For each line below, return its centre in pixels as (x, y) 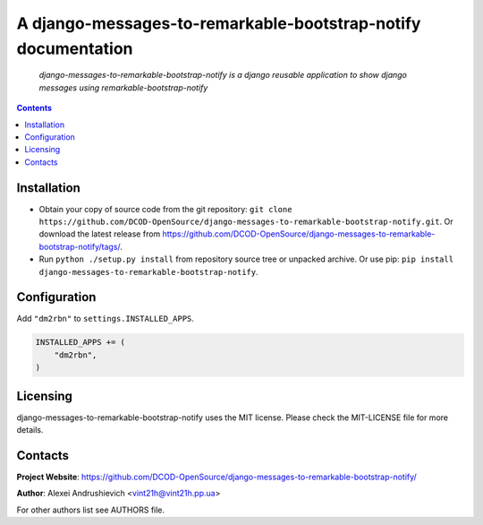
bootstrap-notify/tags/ (80, 246)
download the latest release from (100, 234)
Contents (34, 108)
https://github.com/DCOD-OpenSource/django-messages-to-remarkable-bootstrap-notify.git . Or (246, 221)
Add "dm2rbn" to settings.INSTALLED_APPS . (105, 319)
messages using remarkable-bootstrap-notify (123, 87)
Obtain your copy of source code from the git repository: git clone (165, 209)
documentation (75, 48)
